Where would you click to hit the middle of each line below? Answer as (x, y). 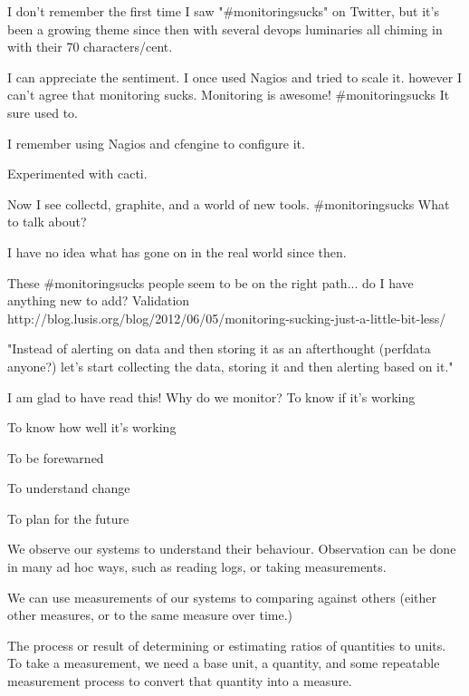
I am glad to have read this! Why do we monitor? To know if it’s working (211, 396)
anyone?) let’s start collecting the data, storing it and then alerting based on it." (230, 366)
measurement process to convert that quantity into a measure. (180, 681)
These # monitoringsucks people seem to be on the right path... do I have (211, 282)
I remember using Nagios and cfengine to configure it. (156, 143)
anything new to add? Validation (99, 300)
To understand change (69, 488)
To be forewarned (56, 457)
